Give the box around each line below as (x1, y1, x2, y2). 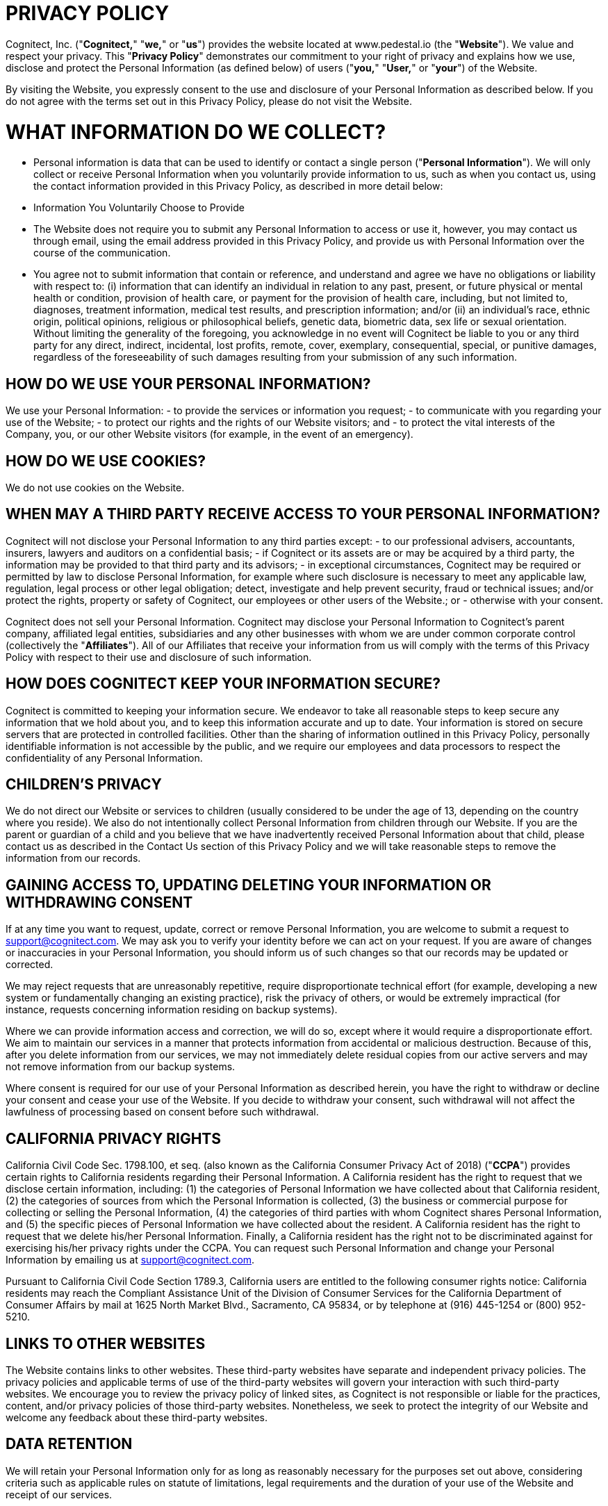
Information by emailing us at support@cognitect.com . (6, 1254, 255, 1266)
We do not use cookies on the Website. (6, 481, 185, 493)
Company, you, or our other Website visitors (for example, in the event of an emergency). (6, 428, 413, 441)
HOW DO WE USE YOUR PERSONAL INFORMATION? (6, 375, 371, 393)
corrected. (6, 958, 54, 971)
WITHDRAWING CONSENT (6, 893, 193, 911)
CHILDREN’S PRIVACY (6, 776, 162, 794)
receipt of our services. (6, 1488, 113, 1500)
